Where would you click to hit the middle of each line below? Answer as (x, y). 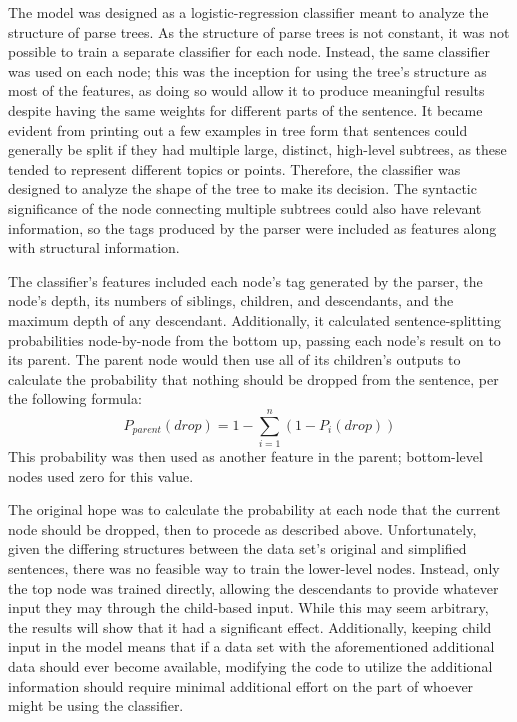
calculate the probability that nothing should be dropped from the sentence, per (253, 378)
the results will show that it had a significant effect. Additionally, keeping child (250, 626)
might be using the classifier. (96, 705)
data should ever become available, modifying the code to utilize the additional (250, 665)
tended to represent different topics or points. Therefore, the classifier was (234, 168)
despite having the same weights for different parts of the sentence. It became (245, 109)
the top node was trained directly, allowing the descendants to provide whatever (253, 587)
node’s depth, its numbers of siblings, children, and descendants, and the (231, 300)
